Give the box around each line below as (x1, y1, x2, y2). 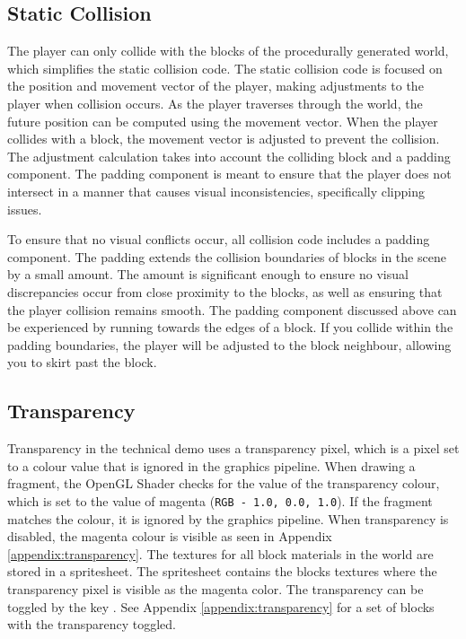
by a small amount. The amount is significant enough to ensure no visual (7, 265, 409, 284)
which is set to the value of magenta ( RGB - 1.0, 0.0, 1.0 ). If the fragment (7, 491, 433, 510)
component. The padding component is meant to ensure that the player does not (7, 164, 452, 183)
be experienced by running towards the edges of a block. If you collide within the (7, 318, 453, 337)
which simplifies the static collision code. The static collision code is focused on (7, 58, 443, 77)
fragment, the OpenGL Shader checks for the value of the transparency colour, (7, 474, 440, 493)
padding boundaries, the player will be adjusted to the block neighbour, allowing (7, 335, 452, 354)
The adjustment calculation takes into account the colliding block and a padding (7, 146, 451, 165)
